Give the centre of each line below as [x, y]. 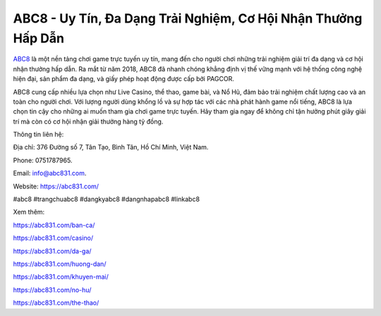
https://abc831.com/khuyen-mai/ [61, 277]
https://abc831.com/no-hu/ [52, 290]
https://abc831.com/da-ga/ [52, 251]
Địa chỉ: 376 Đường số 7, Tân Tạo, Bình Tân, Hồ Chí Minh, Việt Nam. [111, 147]
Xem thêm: [29, 212]
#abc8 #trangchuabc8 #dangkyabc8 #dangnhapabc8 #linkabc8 [107, 199]
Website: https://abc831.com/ [56, 186]
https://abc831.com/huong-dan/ [60, 264]
